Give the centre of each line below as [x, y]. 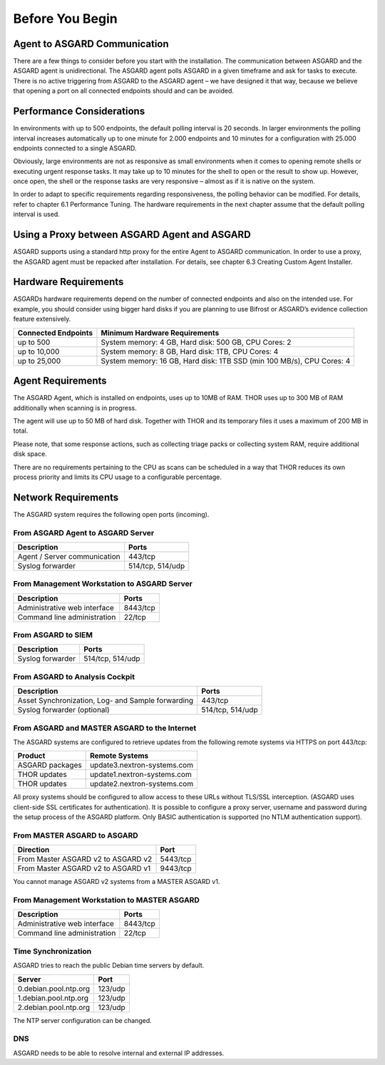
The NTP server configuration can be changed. [83, 1020]
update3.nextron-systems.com [142, 765]
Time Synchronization [52, 951]
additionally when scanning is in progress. [75, 408]
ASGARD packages [50, 765]
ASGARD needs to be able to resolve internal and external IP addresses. [119, 1053]
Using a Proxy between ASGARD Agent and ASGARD [132, 235]
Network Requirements [66, 497]
